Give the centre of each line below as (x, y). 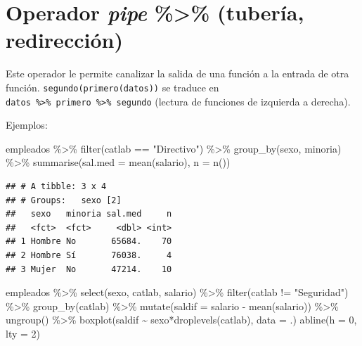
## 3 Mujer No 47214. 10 (89, 269)
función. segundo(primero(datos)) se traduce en (112, 87)
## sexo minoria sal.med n (89, 214)
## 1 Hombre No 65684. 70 (89, 242)
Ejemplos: (27, 125)
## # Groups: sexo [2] (64, 200)
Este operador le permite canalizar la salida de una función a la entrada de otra (177, 73)
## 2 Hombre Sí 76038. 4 (89, 255)
